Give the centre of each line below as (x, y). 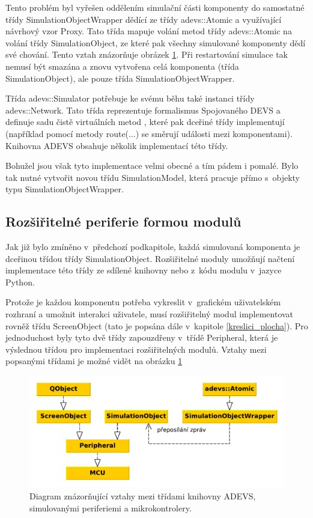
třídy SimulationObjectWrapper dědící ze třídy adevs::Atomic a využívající (144, 19)
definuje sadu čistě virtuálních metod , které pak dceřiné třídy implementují (145, 122)
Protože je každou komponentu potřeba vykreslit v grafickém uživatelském (143, 302)
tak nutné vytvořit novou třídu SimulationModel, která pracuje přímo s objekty (153, 177)
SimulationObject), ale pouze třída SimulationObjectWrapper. (120, 78)
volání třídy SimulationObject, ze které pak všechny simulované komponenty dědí (156, 42)
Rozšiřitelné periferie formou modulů (123, 221)
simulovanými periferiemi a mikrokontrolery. (111, 507)
